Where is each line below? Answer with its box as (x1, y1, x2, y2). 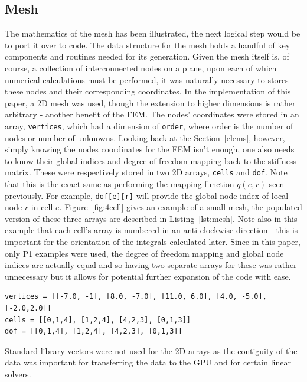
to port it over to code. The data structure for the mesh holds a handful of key (5, 38, 290, 51)
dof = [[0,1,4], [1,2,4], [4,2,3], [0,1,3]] (5, 327, 182, 336)
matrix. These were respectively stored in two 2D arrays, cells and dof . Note (5, 166, 288, 178)
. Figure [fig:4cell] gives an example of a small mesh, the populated (59, 201, 302, 213)
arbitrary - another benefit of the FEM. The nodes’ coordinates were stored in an (5, 108, 299, 120)
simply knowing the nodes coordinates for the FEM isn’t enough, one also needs (5, 143, 295, 155)
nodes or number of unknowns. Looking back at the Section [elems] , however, (5, 131, 285, 143)
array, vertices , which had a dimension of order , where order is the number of (5, 119, 293, 132)
